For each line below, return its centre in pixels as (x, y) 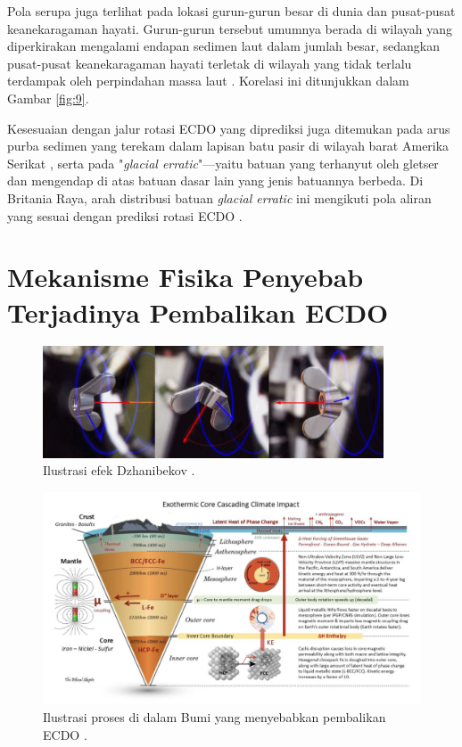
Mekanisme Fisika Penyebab (186, 277)
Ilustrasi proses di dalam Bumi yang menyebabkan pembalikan (214, 716)
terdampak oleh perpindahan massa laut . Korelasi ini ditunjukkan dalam (208, 81)
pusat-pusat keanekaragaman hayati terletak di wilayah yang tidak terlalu (210, 63)
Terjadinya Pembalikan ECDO (198, 312)
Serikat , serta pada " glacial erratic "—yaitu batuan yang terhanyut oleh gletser (223, 163)
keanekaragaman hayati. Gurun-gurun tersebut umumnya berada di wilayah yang (230, 28)
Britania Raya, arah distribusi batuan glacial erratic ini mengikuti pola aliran (219, 197)
